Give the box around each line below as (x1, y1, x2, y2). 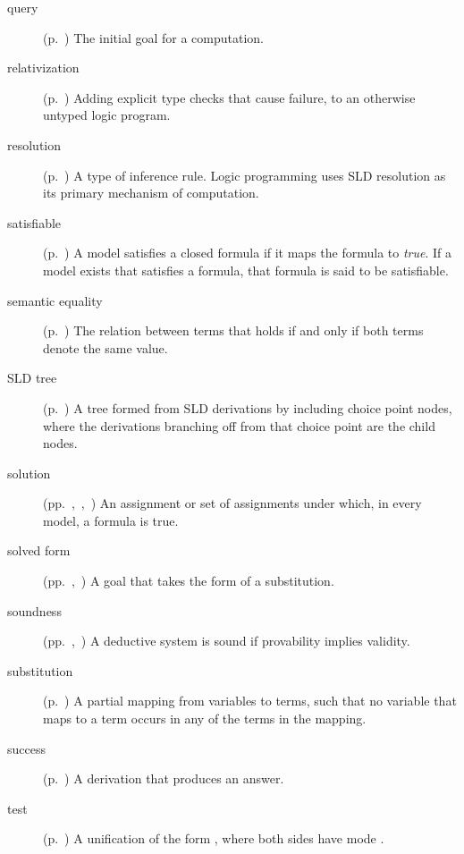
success (7, 739, 46, 757)
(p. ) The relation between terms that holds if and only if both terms (43, 321, 424, 340)
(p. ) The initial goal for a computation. (43, 28, 265, 47)
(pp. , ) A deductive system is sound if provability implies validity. (43, 631, 410, 650)
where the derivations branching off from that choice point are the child (43, 416, 435, 435)
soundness (7, 601, 62, 620)
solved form (7, 541, 71, 560)
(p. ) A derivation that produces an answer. (43, 769, 284, 788)
